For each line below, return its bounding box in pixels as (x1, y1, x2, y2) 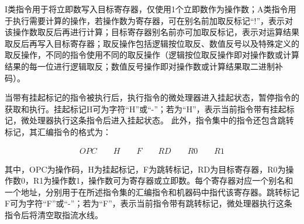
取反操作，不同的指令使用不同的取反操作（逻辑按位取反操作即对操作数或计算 (5, 49, 299, 61)
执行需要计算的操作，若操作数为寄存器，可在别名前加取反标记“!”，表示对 (12, 14, 293, 26)
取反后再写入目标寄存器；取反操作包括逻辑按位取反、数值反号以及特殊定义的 (5, 37, 299, 49)
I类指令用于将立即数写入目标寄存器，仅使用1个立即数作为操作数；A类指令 (5, 3, 288, 15)
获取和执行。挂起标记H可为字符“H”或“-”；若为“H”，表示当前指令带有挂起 (5, 102, 286, 115)
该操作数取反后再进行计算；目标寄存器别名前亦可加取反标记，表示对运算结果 (5, 26, 299, 38)
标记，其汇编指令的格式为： (5, 125, 111, 137)
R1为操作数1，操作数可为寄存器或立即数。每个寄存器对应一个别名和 (33, 174, 293, 187)
